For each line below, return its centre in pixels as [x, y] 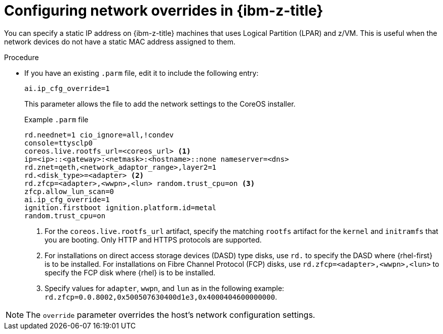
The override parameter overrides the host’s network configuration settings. [171, 315]
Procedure [22, 57]
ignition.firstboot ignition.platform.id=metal [120, 207]
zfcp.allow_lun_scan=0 [69, 191]
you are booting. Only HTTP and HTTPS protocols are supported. [153, 240]
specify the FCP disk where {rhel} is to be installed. [130, 272]
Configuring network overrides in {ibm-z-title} [164, 11]
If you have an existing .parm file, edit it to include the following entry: [142, 73]
